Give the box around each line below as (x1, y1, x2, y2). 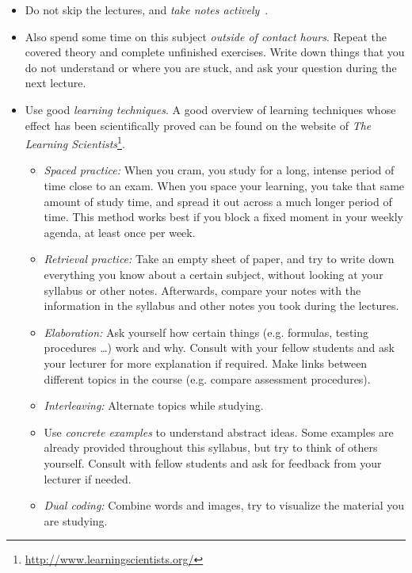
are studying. (44, 512, 108, 529)
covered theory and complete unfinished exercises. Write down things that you (25, 44, 405, 60)
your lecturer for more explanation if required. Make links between (44, 354, 368, 371)
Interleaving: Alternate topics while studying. (44, 397, 264, 414)
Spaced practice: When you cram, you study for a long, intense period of (44, 162, 395, 178)
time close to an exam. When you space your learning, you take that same (44, 178, 405, 193)
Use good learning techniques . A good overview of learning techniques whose (25, 101, 396, 117)
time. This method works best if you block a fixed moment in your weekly (44, 208, 403, 225)
